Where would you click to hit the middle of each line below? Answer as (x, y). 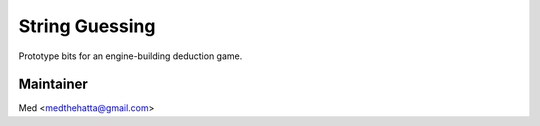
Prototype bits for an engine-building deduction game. (130, 56)
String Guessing (87, 26)
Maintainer (53, 84)
